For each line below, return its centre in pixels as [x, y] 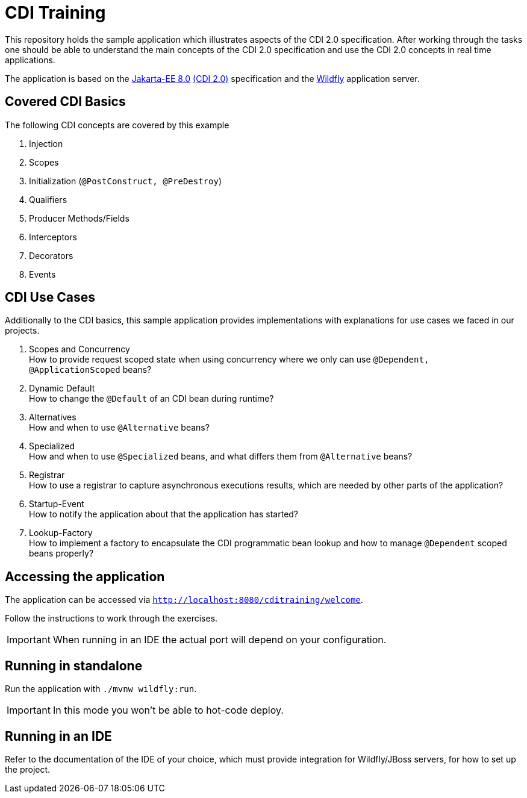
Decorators [51, 255]
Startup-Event [57, 504]
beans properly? [61, 553]
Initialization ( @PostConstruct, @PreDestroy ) [125, 181]
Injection [46, 143]
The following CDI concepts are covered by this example [117, 125]
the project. [28, 769]
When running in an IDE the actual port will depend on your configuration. [220, 640]
